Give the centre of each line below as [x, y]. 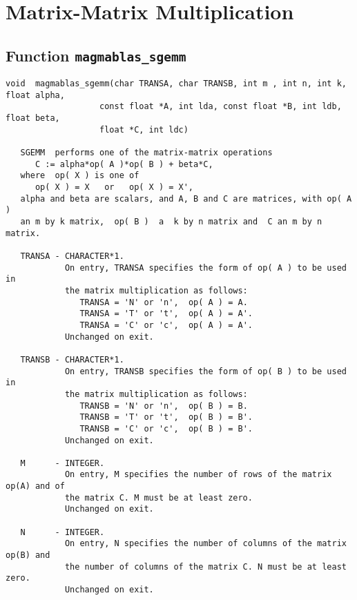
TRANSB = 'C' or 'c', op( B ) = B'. [166, 428]
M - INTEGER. [62, 463]
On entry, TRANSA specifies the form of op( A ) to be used [205, 268]
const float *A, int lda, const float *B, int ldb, [221, 107]
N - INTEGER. [62, 532]
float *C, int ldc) [144, 129]
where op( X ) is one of [80, 176]
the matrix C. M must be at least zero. [158, 497]
